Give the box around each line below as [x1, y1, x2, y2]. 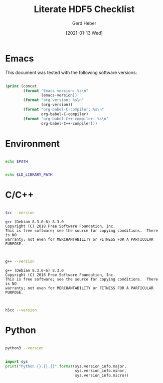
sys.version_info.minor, [74, 368, 127, 373]
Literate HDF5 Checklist [34, 4, 135, 15]
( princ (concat [5, 83, 37, 88]
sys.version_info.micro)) [74, 373, 129, 378]
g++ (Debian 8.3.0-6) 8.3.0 [5, 268, 64, 273]
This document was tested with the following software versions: [5, 69, 137, 75]
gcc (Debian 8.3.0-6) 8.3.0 [5, 220, 64, 225]
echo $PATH [5, 159, 28, 164]
